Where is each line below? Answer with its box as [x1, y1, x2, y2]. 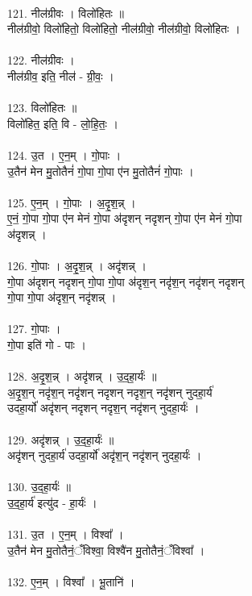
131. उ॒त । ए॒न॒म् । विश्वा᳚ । [7, 526, 124, 543]
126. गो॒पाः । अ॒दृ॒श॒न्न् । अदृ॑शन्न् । [7, 257, 147, 274]
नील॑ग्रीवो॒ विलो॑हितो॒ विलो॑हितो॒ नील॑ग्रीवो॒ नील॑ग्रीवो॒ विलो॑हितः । [7, 20, 241, 37]
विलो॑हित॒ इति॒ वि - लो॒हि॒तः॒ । [7, 115, 118, 131]
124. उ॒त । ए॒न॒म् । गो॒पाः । [7, 146, 122, 163]
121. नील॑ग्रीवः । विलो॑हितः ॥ [7, 4, 125, 21]
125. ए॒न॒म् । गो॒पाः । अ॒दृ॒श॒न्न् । [7, 194, 136, 210]
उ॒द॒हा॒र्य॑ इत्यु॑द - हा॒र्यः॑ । [7, 494, 97, 511]
